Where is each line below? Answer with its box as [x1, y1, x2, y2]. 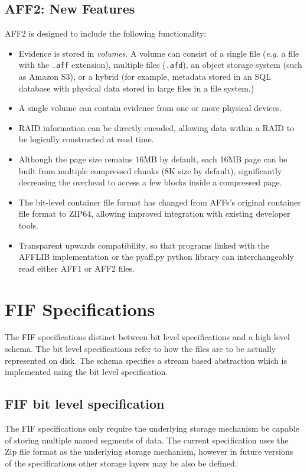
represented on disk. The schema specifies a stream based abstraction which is [5, 354, 287, 366]
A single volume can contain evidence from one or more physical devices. [18, 102, 282, 114]
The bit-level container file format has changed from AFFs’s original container [18, 195, 301, 208]
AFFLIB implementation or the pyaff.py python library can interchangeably [18, 250, 294, 263]
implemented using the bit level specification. [5, 366, 168, 378]
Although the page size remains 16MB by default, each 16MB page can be [18, 153, 288, 165]
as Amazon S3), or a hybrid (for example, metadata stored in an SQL [18, 70, 271, 83]
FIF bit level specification [5, 394, 165, 413]
